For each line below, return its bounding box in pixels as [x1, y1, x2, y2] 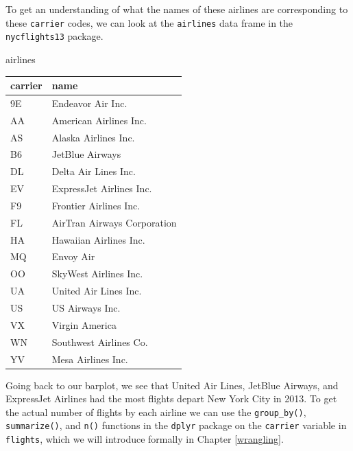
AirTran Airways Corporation [51, 215, 177, 229]
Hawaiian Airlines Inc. [51, 232, 145, 246]
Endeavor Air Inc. [51, 95, 127, 110]
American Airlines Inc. [51, 113, 147, 127]
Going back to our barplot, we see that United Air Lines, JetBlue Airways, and [5, 378, 339, 392]
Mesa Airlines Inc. [51, 351, 128, 366]
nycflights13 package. [5, 29, 104, 43]
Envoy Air [51, 249, 95, 264]
